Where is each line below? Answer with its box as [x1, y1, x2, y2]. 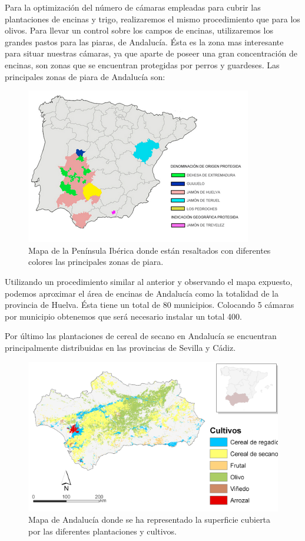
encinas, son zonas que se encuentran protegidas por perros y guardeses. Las [5, 58, 280, 71]
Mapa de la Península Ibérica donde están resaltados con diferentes [28, 244, 271, 256]
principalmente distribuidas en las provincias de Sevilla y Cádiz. [5, 341, 236, 353]
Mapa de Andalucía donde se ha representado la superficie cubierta [28, 513, 271, 526]
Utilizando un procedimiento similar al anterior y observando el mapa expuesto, [5, 275, 293, 287]
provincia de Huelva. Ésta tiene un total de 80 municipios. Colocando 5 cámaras [5, 298, 294, 311]
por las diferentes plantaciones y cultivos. [28, 525, 177, 537]
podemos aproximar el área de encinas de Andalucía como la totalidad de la [5, 287, 279, 299]
